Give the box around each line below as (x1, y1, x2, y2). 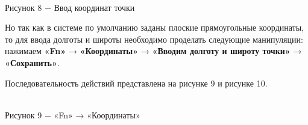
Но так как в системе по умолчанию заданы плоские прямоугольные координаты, (5, 21, 304, 34)
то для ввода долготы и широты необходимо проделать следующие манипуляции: (5, 32, 303, 45)
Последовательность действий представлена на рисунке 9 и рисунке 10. (5, 76, 268, 89)
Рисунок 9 (5, 108, 42, 121)
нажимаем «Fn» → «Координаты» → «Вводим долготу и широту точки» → (5, 44, 302, 57)
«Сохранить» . (5, 56, 60, 69)
